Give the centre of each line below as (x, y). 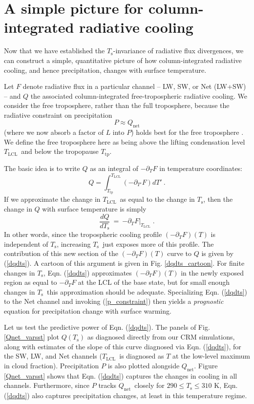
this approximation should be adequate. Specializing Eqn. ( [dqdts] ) (147, 291)
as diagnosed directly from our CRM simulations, (161, 337)
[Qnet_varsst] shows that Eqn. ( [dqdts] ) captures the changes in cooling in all (121, 375)
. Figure (206, 365)
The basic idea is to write (42, 168)
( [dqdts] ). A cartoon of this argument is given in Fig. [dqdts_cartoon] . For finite (124, 263)
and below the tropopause (60, 151)
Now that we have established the (54, 51)
